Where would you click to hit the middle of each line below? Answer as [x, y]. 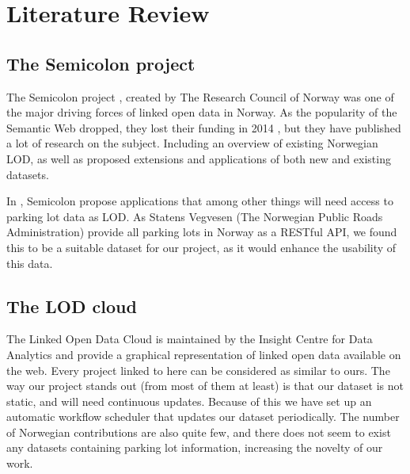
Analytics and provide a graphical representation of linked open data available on [204, 354]
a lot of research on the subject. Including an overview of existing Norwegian [192, 143]
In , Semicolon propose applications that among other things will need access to [200, 201]
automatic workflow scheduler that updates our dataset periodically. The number [203, 417]
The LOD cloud [72, 306]
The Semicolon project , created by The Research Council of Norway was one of [200, 96]
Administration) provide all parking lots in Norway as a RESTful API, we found [202, 232]
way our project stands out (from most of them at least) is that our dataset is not [205, 386]
